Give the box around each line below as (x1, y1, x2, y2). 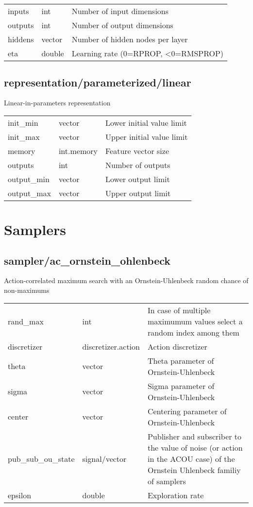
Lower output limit (105, 173, 170, 185)
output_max (8, 187, 51, 199)
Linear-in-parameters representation (4, 98, 111, 108)
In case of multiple (147, 304, 211, 316)
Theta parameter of (147, 355, 214, 366)
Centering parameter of (147, 405, 227, 417)
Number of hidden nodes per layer (71, 34, 188, 45)
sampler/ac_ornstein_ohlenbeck (4, 253, 171, 268)
